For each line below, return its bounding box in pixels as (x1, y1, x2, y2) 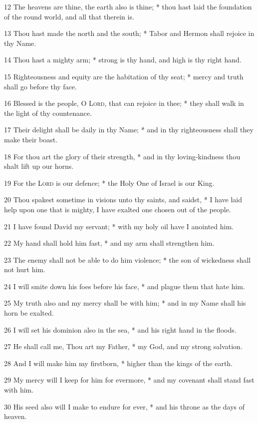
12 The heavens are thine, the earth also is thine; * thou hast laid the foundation (4, 1, 252, 11)
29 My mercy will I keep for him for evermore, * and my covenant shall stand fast (4, 375, 255, 385)
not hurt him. (4, 264, 45, 275)
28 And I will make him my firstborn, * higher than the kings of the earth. (4, 358, 233, 368)
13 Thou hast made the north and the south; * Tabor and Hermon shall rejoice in (4, 28, 255, 38)
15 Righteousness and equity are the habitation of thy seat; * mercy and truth (4, 71, 244, 81)
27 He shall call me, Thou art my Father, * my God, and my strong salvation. (4, 341, 243, 352)
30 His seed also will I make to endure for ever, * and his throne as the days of (4, 401, 245, 412)
